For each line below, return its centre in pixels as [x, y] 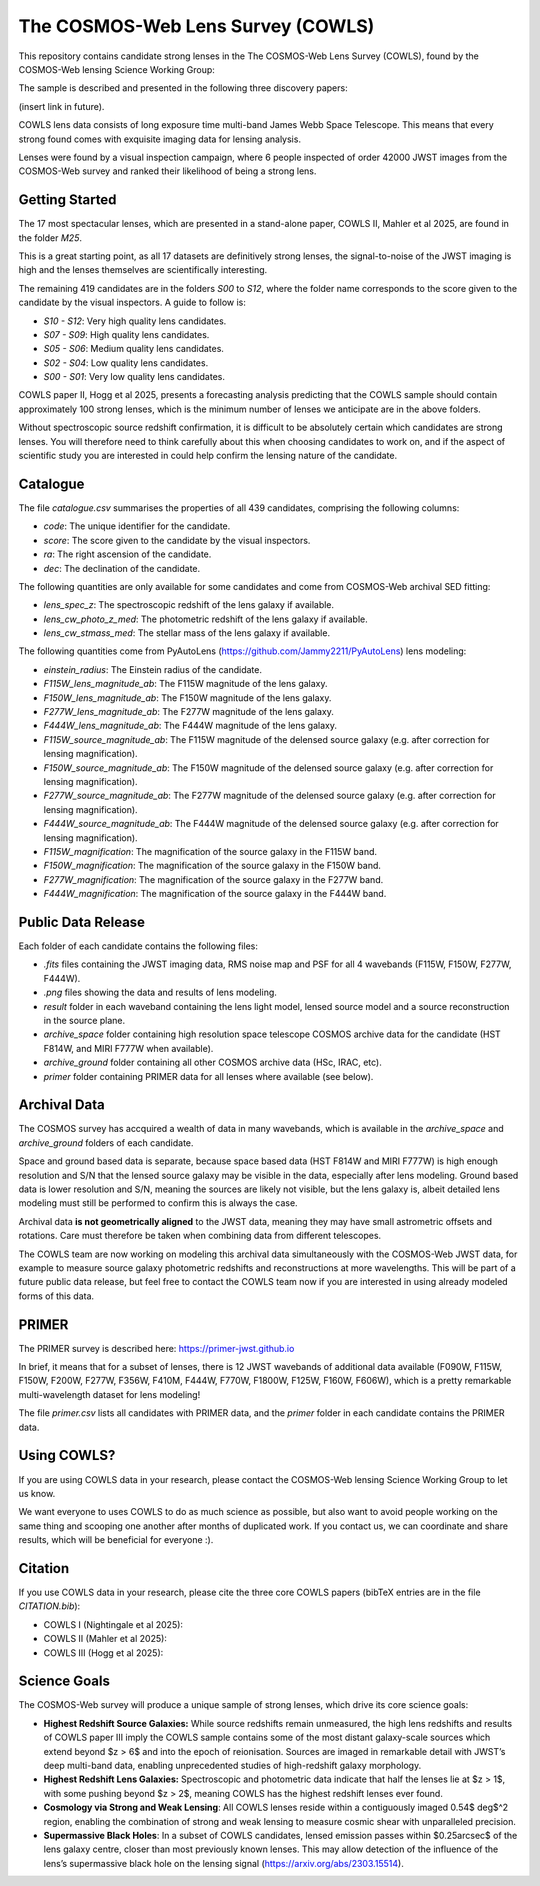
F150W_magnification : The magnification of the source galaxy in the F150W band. [212, 866]
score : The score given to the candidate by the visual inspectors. [177, 540]
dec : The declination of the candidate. [122, 568]
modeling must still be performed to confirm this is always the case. [158, 1203]
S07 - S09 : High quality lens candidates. [126, 334]
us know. [37, 1493]
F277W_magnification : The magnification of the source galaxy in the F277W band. [213, 879]
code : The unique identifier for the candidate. [137, 526]
